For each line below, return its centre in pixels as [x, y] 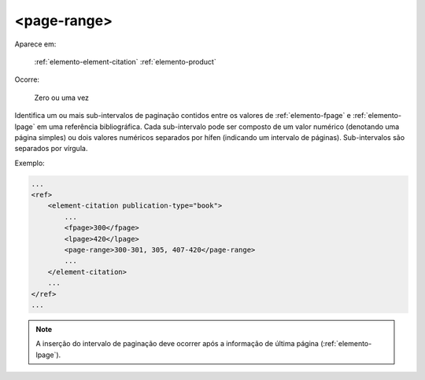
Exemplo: [30, 163]
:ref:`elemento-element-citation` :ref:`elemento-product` [125, 61]
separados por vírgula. [51, 149]
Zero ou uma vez [62, 98]
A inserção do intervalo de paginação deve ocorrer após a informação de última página [177, 344]
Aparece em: [35, 44]
